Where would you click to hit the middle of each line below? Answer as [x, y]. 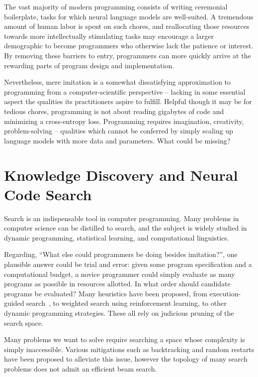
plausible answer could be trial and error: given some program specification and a [128, 264]
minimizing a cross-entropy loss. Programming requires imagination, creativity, [124, 121]
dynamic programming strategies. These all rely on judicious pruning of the [119, 313]
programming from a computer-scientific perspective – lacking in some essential [125, 91]
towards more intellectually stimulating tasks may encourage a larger [109, 36]
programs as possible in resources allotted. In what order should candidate [117, 284]
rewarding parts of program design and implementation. [89, 65]
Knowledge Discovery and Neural [121, 175]
